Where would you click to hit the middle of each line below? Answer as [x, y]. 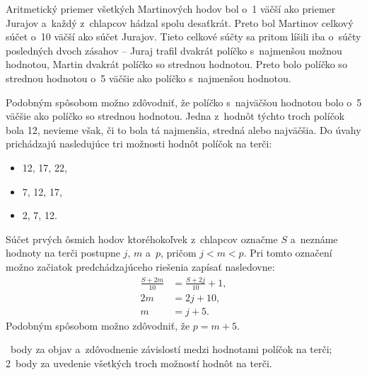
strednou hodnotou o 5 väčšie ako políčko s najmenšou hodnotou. [148, 78]
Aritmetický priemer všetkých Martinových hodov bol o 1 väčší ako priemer [171, 9]
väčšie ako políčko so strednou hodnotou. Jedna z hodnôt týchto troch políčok [175, 116]
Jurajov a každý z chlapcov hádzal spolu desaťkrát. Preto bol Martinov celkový [180, 22]
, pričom [178, 253]
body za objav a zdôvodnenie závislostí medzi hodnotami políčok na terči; [171, 349]
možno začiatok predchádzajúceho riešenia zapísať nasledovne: [140, 266]
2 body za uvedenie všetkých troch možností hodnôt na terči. [139, 363]
